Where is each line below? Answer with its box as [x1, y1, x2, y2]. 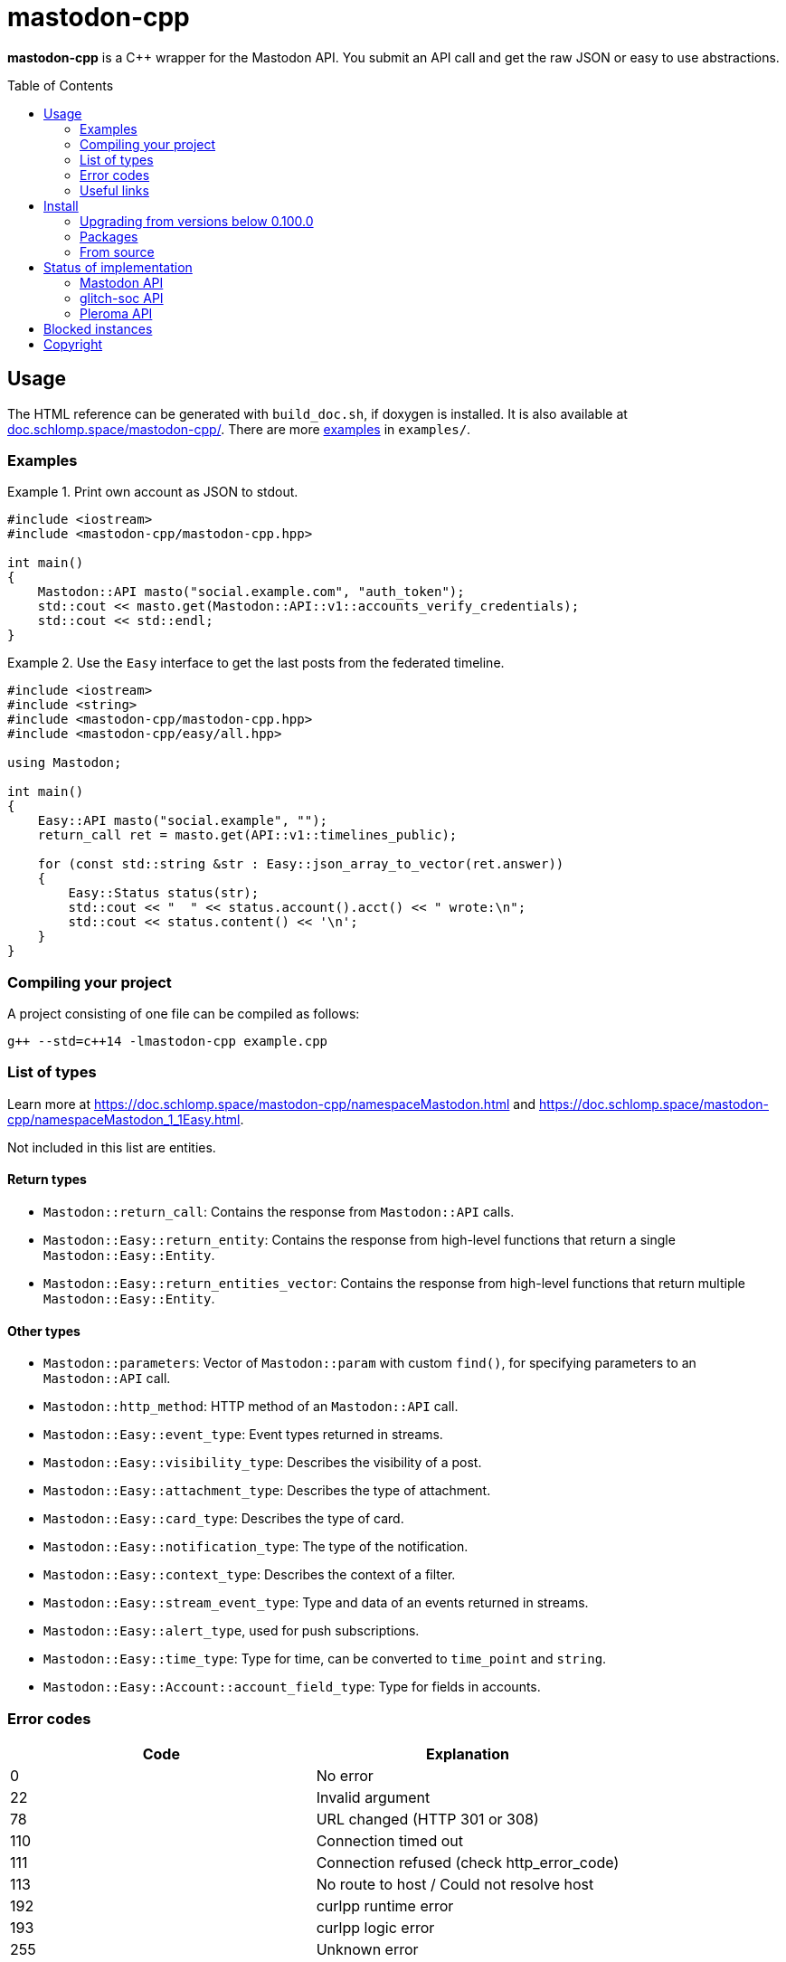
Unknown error [316, 1940, 419, 1959]
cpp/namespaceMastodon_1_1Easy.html [7, 1111, 241, 1127]
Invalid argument [316, 1788, 431, 1807]
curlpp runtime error [316, 1897, 454, 1916]
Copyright [43, 336, 103, 352]
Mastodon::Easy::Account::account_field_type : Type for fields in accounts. [43, 1679, 541, 1695]
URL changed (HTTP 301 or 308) [316, 1810, 539, 1829]
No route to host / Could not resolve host [316, 1875, 594, 1894]
